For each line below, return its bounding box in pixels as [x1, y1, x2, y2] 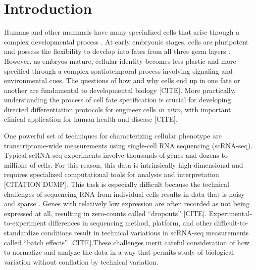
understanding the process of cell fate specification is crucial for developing [4, 94, 231, 105]
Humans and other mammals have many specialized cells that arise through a [4, 27, 240, 37]
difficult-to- [214, 218, 249, 228]
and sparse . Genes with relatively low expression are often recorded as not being [4, 198, 250, 209]
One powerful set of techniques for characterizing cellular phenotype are [4, 131, 222, 141]
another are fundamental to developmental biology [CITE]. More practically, [4, 85, 236, 95]
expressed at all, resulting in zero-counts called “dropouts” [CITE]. [4, 208, 207, 218]
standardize [4, 227, 39, 237]
